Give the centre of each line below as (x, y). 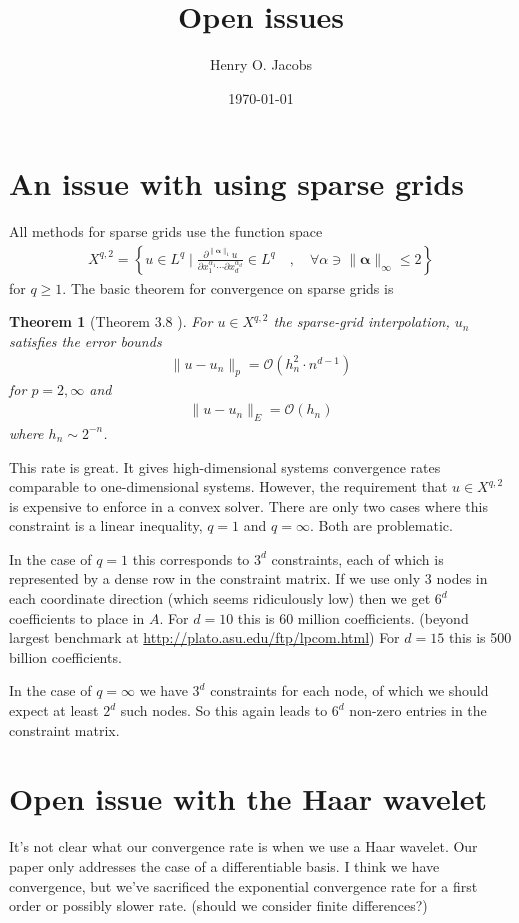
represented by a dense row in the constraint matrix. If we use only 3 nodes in (248, 578)
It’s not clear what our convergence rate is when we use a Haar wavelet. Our (243, 846)
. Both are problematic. (381, 525)
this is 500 (480, 637)
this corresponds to (191, 558)
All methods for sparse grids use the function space (166, 231)
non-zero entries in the (418, 710)
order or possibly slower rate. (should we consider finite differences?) (218, 905)
